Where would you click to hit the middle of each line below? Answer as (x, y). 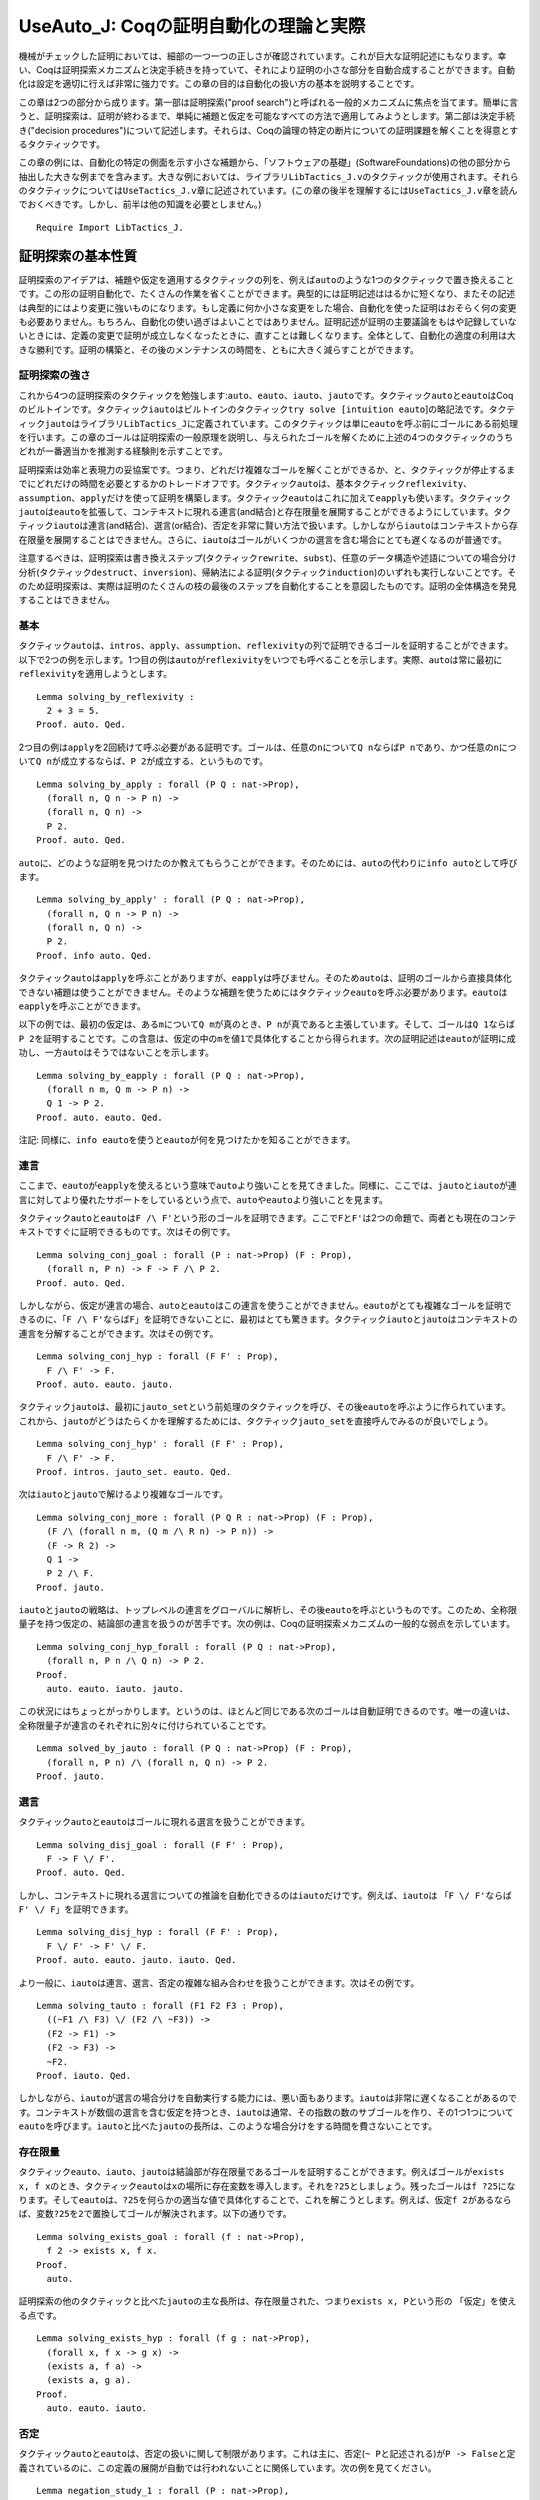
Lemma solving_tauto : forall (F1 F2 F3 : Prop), (160, 2006)
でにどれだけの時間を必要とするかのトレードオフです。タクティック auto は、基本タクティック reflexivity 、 (245, 484)
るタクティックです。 (61, 144)
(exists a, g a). (89, 2380)
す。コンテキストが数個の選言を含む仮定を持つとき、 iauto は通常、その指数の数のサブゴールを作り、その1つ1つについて (266, 2112)
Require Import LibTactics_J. (110, 227)
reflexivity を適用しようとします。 (95, 674)
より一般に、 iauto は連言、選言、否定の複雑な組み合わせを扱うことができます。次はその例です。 (219, 1982)
